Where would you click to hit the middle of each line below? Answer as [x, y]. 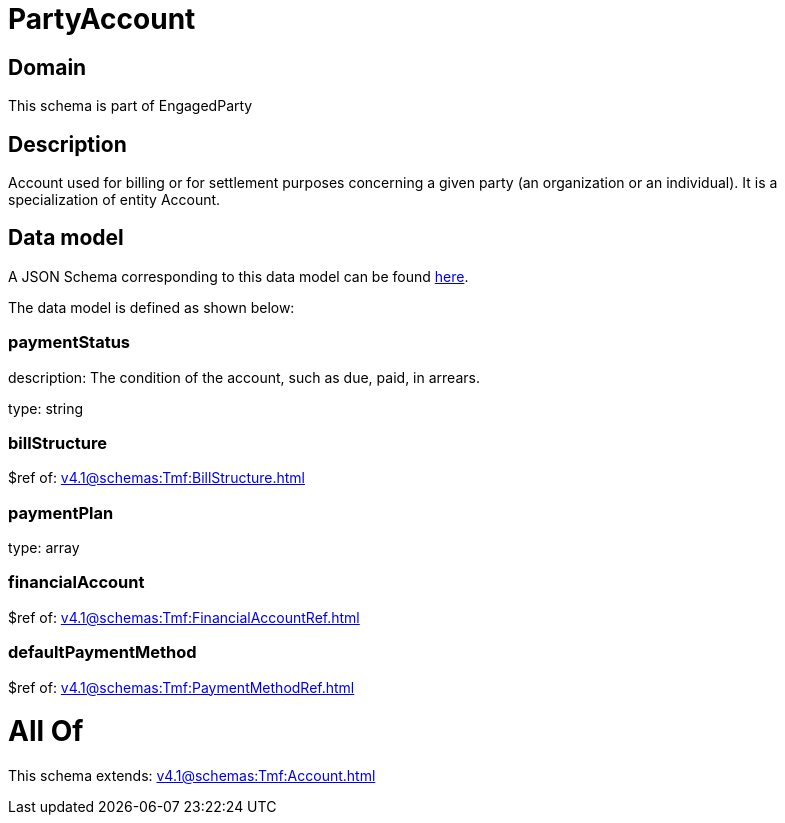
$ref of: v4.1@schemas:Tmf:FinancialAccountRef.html [184, 617]
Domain [47, 67]
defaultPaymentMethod [102, 652]
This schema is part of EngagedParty [130, 106]
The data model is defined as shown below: [151, 307]
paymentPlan [61, 512]
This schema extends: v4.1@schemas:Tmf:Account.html [192, 776]
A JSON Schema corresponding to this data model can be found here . [238, 276]
